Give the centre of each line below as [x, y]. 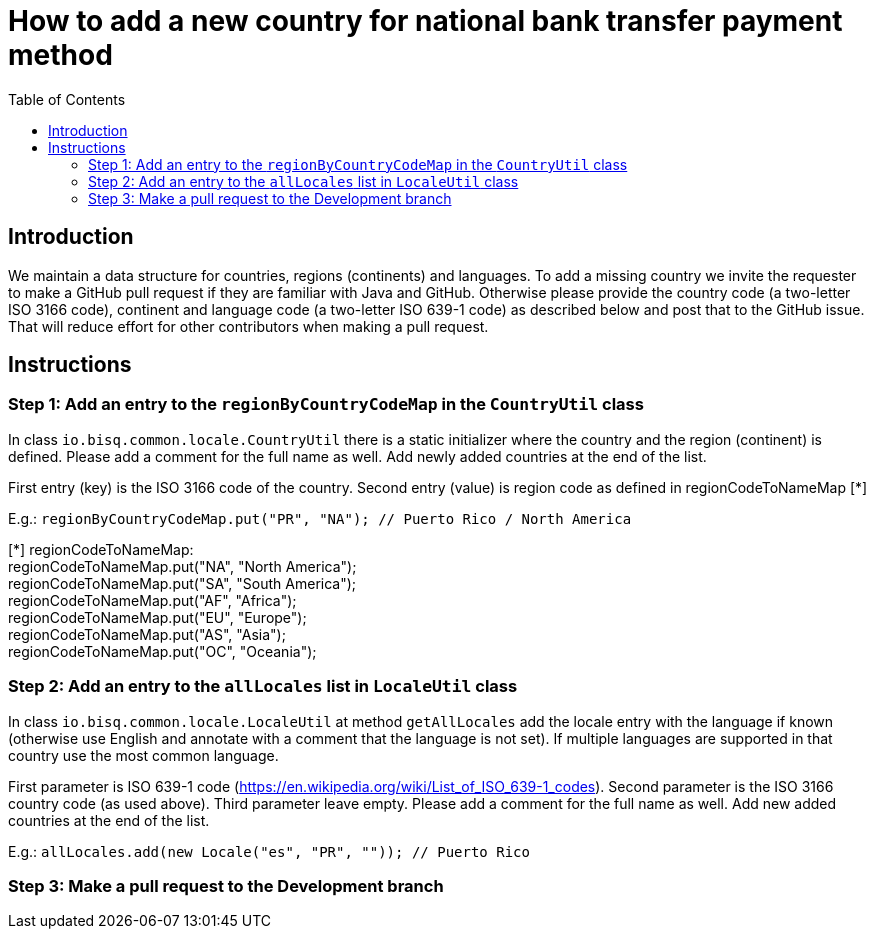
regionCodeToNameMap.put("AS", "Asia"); [147, 634]
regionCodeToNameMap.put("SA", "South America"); [182, 583]
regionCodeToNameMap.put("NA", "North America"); [182, 566]
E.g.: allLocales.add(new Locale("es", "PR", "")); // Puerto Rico [269, 851]
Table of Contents [67, 99]
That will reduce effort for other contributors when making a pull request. [248, 326]
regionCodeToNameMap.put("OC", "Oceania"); [162, 651]
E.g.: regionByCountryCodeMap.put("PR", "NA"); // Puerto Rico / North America [320, 518]
